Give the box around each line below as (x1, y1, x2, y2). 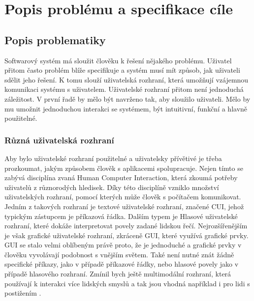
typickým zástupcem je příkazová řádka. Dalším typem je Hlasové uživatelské (4, 211, 238, 221)
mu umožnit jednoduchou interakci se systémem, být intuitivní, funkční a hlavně (4, 103, 248, 113)
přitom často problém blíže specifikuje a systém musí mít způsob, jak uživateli (4, 65, 240, 75)
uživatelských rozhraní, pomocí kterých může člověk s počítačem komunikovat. (4, 192, 241, 202)
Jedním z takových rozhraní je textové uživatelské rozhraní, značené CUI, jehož (4, 201, 244, 211)
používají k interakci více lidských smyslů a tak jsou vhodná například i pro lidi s (4, 278, 250, 288)
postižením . (4, 288, 41, 298)
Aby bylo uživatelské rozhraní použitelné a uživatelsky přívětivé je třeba (4, 153, 222, 163)
